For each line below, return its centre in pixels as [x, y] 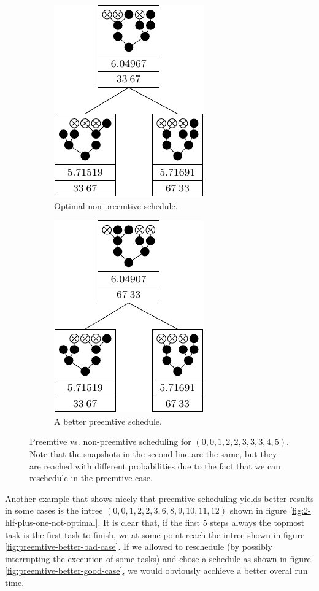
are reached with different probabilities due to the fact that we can [155, 465]
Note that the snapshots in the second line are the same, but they [153, 453]
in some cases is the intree [54, 510]
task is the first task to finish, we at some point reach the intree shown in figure [155, 534]
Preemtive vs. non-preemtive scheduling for [110, 442]
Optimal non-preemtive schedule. [116, 205]
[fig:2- [300, 510]
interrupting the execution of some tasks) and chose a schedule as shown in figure [158, 558]
